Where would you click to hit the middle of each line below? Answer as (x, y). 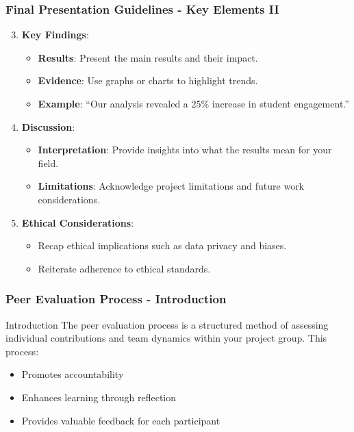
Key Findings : (55, 35)
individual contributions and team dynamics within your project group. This (166, 338)
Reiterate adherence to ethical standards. (124, 268)
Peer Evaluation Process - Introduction (116, 299)
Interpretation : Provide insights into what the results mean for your (185, 150)
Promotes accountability (73, 374)
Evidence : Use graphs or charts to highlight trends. (148, 80)
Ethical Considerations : (78, 222)
